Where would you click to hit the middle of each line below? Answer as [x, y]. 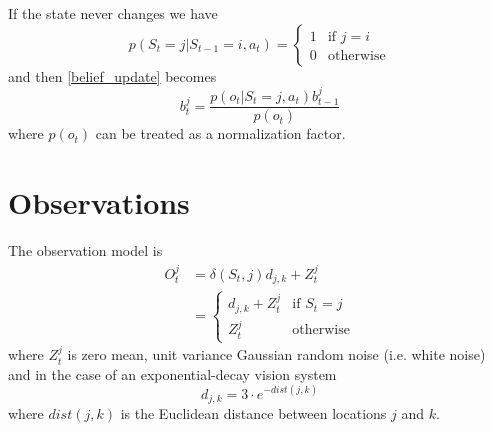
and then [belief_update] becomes [112, 75]
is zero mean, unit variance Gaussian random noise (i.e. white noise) [276, 354]
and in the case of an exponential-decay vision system [172, 373]
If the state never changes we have [113, 13]
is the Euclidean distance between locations [253, 413]
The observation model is [85, 250]
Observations [99, 202]
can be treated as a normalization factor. [220, 133]
